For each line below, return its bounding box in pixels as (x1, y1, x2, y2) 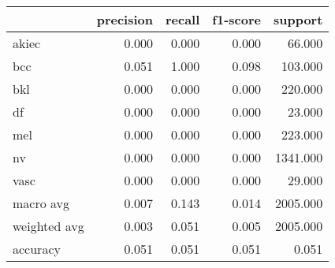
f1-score (212, 10, 261, 28)
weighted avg (13, 217, 84, 235)
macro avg (13, 194, 70, 212)
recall (165, 10, 200, 28)
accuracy (13, 240, 61, 258)
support (273, 10, 323, 28)
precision (96, 10, 153, 28)
